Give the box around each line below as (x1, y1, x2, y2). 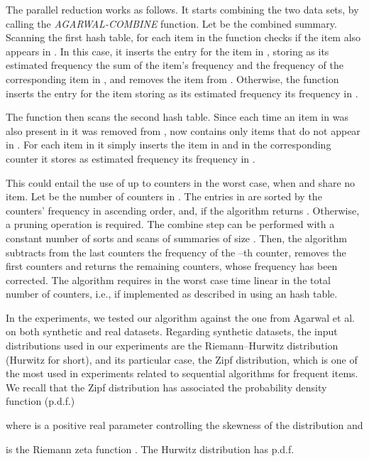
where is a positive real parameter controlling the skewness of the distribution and (6, 418, 363, 433)
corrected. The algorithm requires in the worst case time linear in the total (6, 272, 331, 287)
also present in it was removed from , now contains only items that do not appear (6, 123, 360, 138)
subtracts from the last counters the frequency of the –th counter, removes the (6, 244, 346, 259)
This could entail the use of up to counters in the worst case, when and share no (6, 175, 356, 190)
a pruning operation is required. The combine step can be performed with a (6, 217, 335, 232)
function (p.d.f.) (6, 394, 75, 408)
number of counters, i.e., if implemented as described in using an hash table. (6, 286, 338, 301)
